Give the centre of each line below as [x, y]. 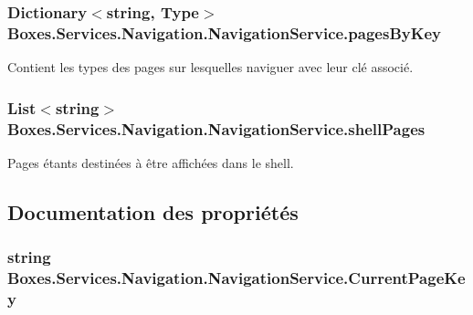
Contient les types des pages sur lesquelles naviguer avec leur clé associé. [210, 67]
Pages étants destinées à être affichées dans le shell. [151, 162]
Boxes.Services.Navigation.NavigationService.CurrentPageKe [236, 278]
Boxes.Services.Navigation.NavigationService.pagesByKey [224, 32]
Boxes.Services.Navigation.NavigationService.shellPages [216, 128]
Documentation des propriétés [153, 211]
